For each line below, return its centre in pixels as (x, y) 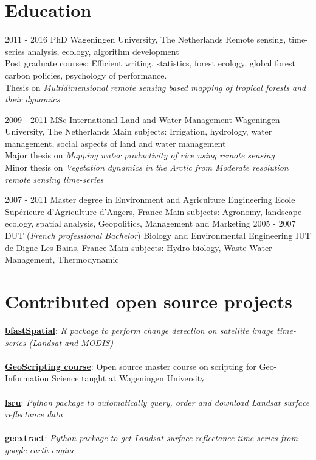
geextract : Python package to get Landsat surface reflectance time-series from (151, 438)
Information (27, 378)
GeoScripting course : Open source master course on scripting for (131, 366)
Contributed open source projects (149, 301)
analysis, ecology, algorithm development (103, 51)
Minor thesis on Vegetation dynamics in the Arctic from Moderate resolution (147, 167)
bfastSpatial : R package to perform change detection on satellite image (139, 330)
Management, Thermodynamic (62, 259)
